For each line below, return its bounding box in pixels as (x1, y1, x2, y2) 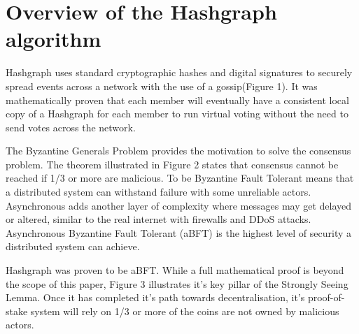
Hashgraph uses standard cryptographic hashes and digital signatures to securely (6, 65, 353, 80)
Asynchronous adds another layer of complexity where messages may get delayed (6, 198, 352, 212)
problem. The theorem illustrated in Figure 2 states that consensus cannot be (6, 157, 339, 171)
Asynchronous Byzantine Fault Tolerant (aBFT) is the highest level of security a (6, 225, 351, 240)
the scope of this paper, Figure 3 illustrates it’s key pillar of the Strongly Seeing (6, 276, 349, 291)
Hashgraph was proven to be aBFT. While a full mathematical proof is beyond (6, 263, 344, 277)
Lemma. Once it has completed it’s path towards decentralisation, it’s (6, 290, 305, 305)
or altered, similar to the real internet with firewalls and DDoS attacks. (6, 212, 311, 226)
